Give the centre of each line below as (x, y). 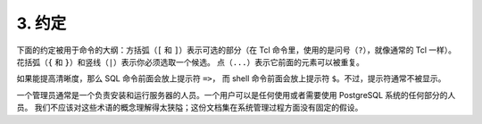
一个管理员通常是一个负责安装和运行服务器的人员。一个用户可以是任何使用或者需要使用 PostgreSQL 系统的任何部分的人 (236, 95)
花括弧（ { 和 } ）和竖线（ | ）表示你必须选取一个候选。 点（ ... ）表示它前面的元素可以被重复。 (191, 62)
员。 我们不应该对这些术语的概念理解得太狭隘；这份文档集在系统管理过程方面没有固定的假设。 (190, 108)
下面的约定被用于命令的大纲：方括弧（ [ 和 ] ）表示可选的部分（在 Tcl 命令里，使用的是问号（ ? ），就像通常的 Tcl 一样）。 (237, 50)
